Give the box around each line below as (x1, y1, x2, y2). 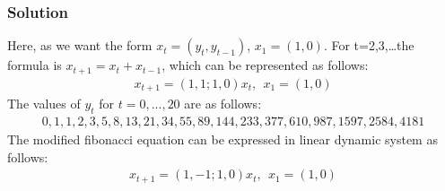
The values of (7, 94, 81, 113)
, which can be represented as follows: (161, 56, 369, 74)
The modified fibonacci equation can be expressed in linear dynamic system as (7, 129, 438, 148)
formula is (7, 56, 62, 74)
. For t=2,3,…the (323, 36, 414, 55)
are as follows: (184, 94, 262, 113)
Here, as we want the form (7, 36, 153, 55)
